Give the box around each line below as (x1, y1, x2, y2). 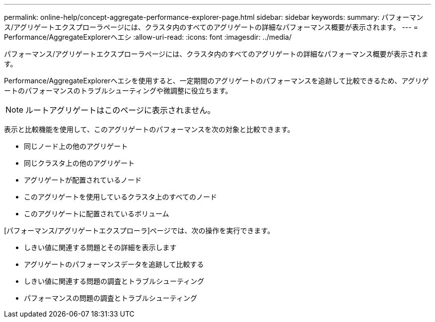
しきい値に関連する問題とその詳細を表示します (24, 243, 177, 252)
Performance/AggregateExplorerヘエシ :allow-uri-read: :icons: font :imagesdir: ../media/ (4, 33, 292, 41)
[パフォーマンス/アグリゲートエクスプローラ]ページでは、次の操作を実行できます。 (4, 226, 275, 235)
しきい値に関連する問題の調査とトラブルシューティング (24, 277, 205, 285)
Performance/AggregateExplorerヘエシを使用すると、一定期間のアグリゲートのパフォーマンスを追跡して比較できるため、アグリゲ (4, 76, 429, 85)
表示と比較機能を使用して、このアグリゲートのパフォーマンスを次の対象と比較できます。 (4, 125, 294, 133)
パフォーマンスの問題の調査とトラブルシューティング (24, 294, 197, 302)
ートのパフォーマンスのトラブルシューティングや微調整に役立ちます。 (4, 86, 232, 95)
